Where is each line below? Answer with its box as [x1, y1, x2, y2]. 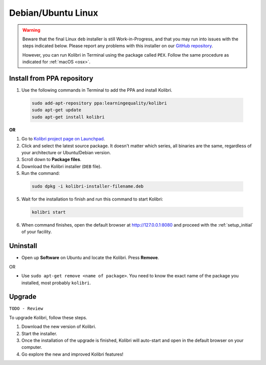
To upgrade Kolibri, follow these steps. [9, 314, 87, 320]
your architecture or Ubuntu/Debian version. [21, 149, 111, 155]
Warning [22, 27, 40, 33]
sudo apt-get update [32, 107, 81, 113]
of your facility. [21, 229, 52, 235]
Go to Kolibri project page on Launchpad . [21, 136, 105, 142]
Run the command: [21, 170, 60, 176]
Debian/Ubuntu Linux [9, 7, 99, 18]
